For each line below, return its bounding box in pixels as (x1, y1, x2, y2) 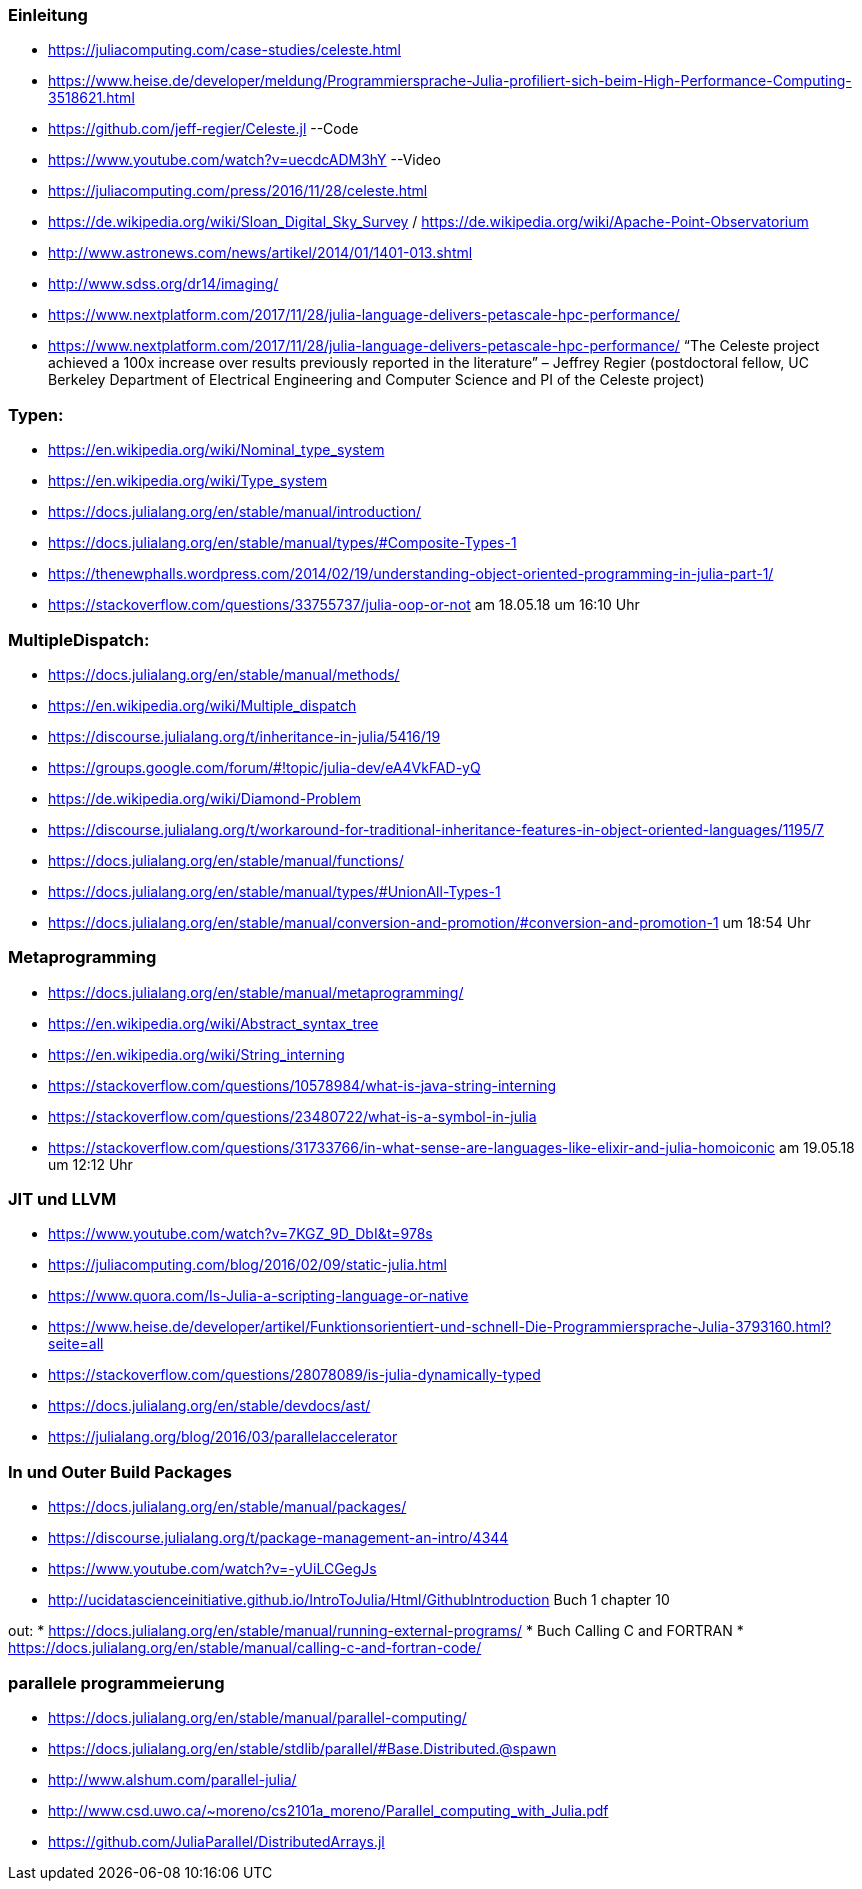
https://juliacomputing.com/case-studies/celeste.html (48, 41, 401, 59)
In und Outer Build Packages (8, 1461, 232, 1482)
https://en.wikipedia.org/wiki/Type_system (48, 472, 328, 490)
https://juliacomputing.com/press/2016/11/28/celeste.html (48, 182, 428, 200)
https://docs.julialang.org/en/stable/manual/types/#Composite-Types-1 (48, 534, 517, 552)
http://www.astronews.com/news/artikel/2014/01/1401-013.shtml (48, 244, 473, 262)
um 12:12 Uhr (48, 1155, 133, 1173)
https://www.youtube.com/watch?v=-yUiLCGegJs (48, 1560, 377, 1578)
